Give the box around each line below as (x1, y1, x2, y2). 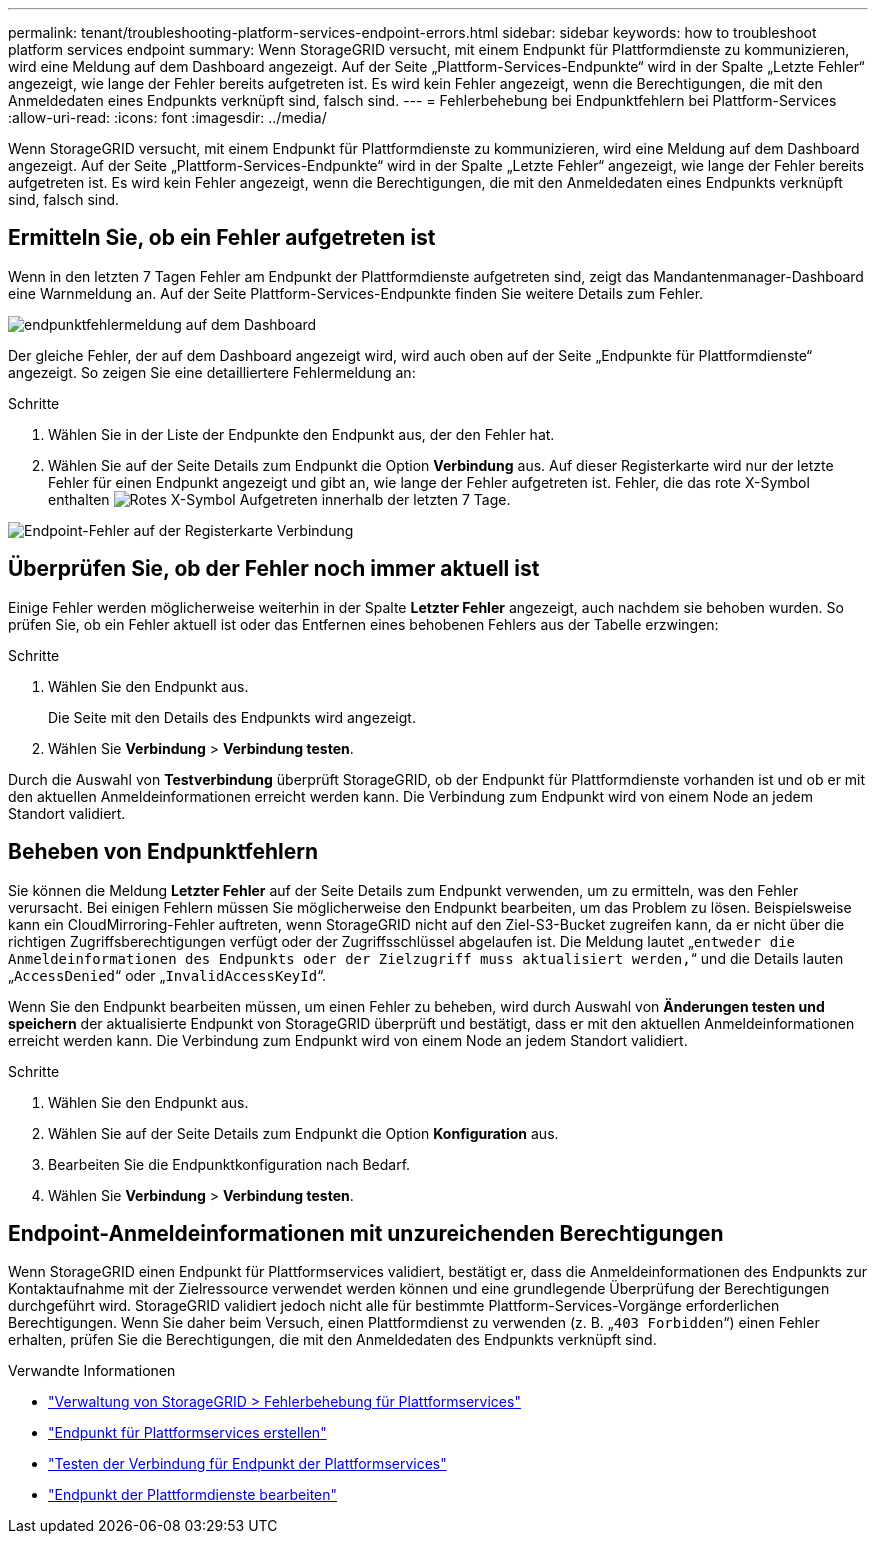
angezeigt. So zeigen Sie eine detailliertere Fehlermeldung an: (8, 363, 416, 381)
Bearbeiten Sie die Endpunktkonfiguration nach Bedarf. (48, 1155, 411, 1173)
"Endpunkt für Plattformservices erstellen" (48, 1424, 327, 1442)
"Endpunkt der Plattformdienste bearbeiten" (48, 1486, 338, 1504)
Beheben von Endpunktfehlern (8, 839, 319, 865)
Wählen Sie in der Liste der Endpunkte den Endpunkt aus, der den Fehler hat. (48, 425, 555, 443)
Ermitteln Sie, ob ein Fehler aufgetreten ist (8, 225, 436, 251)
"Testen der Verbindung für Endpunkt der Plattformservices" (48, 1455, 447, 1473)
